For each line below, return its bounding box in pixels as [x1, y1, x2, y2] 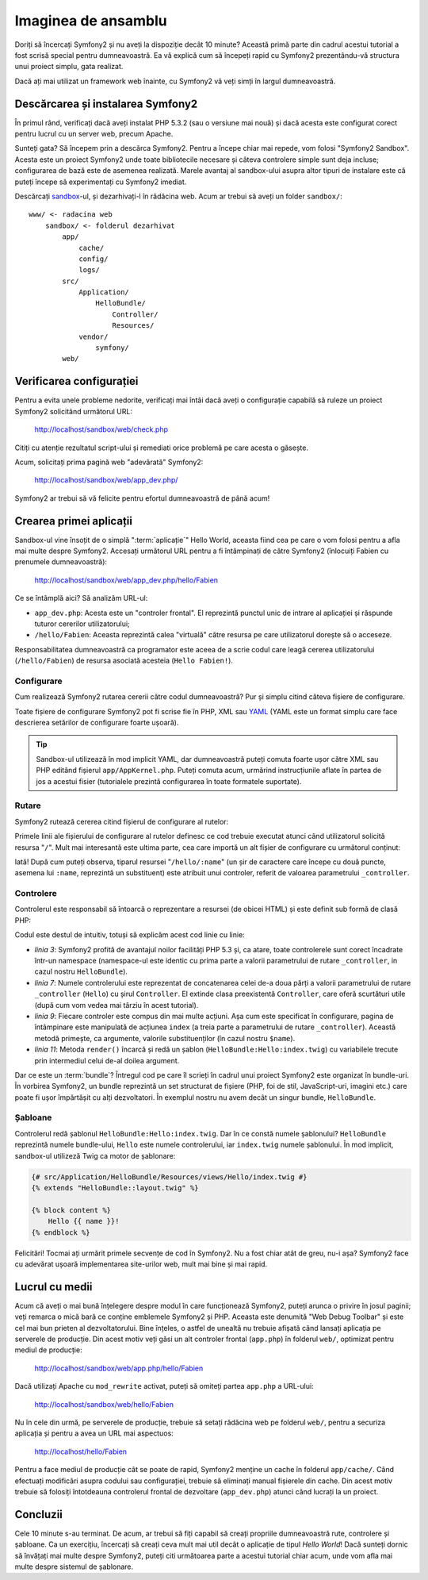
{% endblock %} [31, 1228, 90, 1237]
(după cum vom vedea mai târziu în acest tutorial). [34, 1000, 199, 1009]
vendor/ [78, 332, 109, 341]
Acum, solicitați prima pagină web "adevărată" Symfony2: [14, 457, 204, 467]
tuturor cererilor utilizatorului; [34, 619, 130, 629]
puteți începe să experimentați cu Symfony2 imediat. [14, 177, 187, 186]
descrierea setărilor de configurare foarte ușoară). [14, 718, 179, 728]
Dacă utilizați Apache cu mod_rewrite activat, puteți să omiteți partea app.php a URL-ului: [14, 1382, 314, 1391]
